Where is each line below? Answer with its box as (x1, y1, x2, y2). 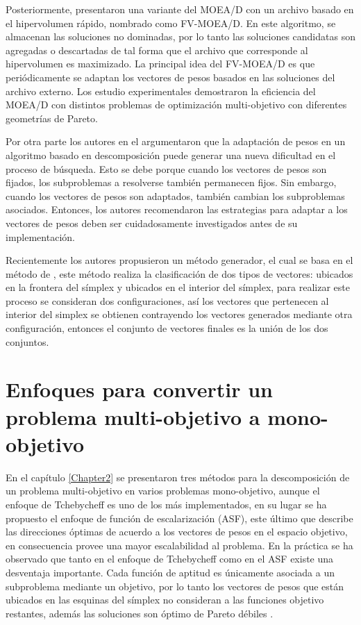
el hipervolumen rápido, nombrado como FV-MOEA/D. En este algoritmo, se (6, 15, 336, 30)
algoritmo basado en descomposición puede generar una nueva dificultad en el (6, 147, 336, 162)
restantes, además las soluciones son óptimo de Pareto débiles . (6, 606, 274, 620)
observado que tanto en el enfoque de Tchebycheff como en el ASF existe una (6, 551, 334, 566)
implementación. (6, 229, 75, 244)
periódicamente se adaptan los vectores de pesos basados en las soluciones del (6, 69, 335, 84)
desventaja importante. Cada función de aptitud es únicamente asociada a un (6, 565, 335, 579)
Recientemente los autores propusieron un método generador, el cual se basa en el (6, 253, 353, 267)
